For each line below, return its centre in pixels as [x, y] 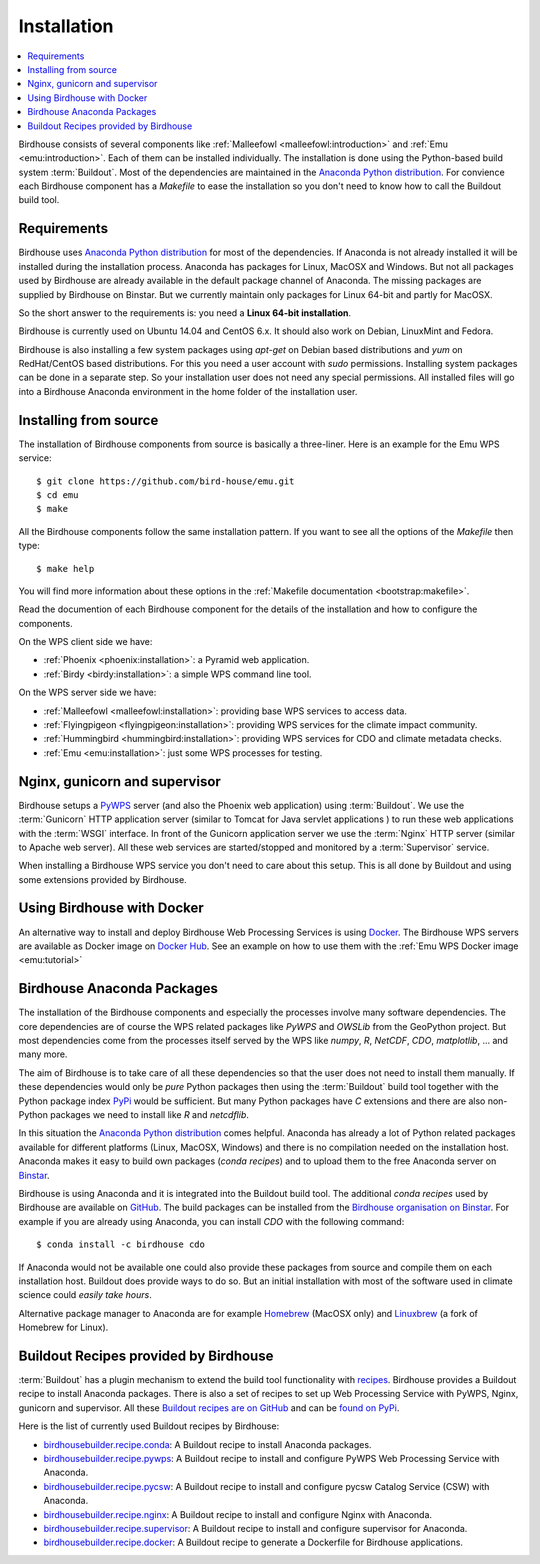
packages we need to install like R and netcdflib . [150, 1114]
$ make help [65, 568]
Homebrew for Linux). [63, 1327]
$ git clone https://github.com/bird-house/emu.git [165, 481]
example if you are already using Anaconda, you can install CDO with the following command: [211, 1221]
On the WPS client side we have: [85, 642]
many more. [43, 1054]
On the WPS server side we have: [87, 692]
